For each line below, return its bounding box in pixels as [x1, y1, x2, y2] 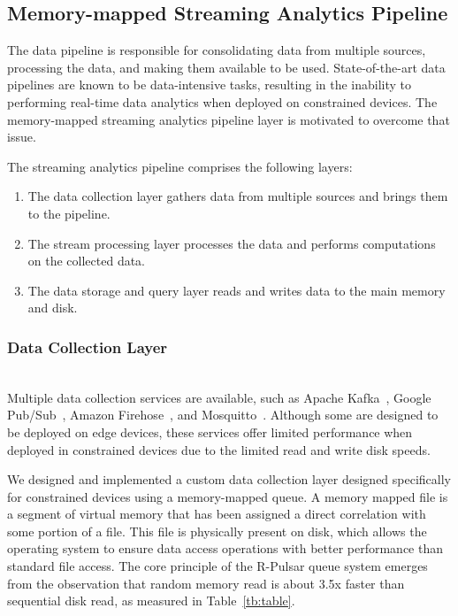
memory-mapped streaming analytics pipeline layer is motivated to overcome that [7, 110, 450, 128]
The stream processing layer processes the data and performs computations [27, 234, 436, 252]
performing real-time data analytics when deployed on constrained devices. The [7, 92, 438, 111]
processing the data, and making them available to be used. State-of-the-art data [7, 58, 446, 76]
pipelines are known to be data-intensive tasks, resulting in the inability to [7, 75, 412, 94]
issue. [7, 127, 36, 146]
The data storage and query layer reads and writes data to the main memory [27, 281, 446, 299]
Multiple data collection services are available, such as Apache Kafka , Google [7, 388, 431, 406]
